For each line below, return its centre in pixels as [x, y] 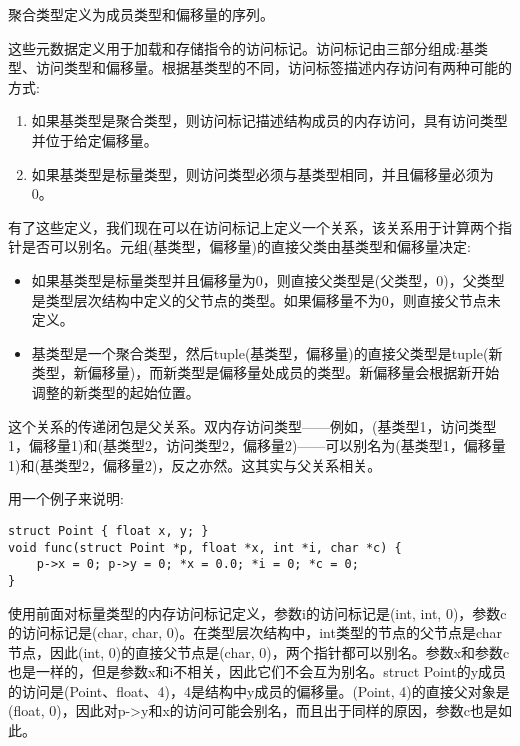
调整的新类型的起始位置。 [115, 391]
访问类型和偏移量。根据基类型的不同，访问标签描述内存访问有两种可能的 [273, 67]
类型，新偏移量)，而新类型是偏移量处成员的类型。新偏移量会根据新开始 [265, 372]
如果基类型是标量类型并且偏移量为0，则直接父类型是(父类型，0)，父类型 [268, 279]
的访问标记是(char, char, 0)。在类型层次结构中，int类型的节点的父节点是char [255, 632]
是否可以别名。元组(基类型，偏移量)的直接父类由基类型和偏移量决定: [246, 246]
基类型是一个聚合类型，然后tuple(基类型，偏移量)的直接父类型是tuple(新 [267, 352]
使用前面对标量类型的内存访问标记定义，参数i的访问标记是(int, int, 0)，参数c [257, 612]
